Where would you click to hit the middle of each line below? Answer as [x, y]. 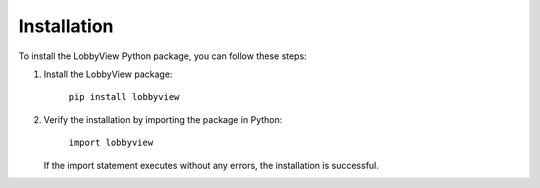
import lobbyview [111, 143]
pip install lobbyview [124, 97]
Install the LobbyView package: [108, 74]
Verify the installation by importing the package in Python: [163, 119]
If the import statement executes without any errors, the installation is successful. [211, 165]
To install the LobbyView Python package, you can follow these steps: [162, 56]
